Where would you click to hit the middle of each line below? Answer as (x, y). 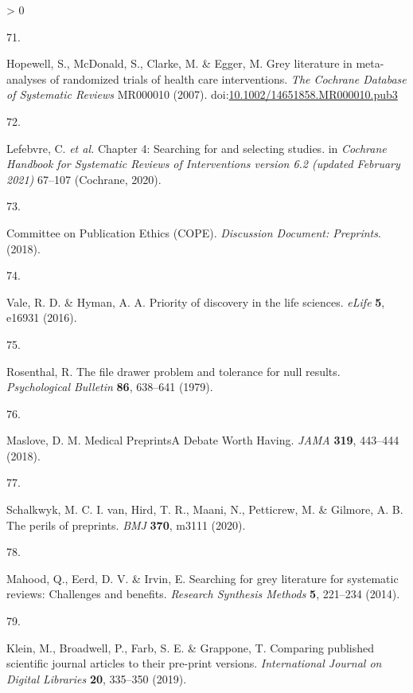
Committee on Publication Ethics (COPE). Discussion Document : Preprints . (194, 232)
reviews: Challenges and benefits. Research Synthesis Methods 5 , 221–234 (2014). (203, 594)
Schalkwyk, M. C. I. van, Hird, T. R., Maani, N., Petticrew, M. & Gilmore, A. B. (205, 509)
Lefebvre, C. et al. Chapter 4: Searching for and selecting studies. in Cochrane (197, 148)
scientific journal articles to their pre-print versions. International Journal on (194, 663)
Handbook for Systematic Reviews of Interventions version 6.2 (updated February (203, 164)
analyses (27, 78)
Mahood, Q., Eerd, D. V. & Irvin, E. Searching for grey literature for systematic (203, 578)
